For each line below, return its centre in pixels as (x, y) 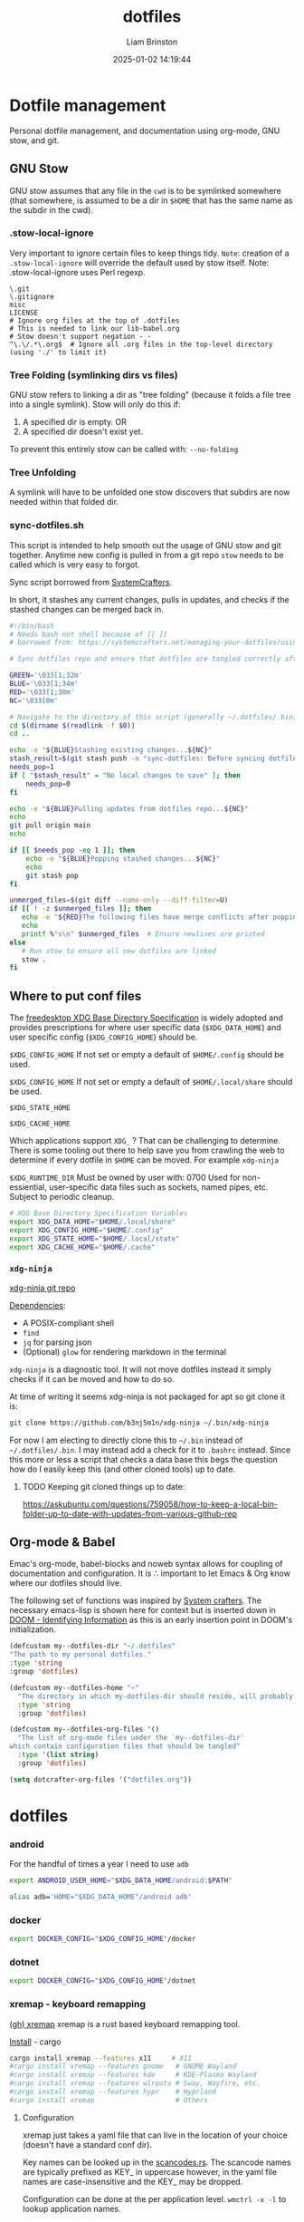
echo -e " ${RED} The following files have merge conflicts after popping (161, 917)
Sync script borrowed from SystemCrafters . (91, 582)
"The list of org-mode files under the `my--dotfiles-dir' (131, 1738)
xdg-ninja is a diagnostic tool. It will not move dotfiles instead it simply (140, 1369)
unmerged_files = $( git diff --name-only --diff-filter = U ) (119, 900)
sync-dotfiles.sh (47, 526)
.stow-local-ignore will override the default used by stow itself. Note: (139, 262)
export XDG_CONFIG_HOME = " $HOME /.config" (87, 1230)
